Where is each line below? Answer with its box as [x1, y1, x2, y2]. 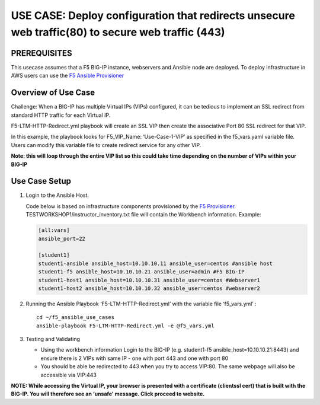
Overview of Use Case [11, 88, 95, 98]
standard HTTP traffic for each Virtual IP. [11, 111, 111, 119]
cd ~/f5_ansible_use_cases [36, 314, 115, 321]
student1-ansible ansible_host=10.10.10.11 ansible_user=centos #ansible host [38, 260, 273, 267]
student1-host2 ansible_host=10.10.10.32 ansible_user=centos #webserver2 [38, 285, 261, 292]
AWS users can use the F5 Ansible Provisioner [11, 72, 124, 79]
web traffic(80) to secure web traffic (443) [11, 25, 225, 39]
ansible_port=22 [38, 235, 86, 242]
